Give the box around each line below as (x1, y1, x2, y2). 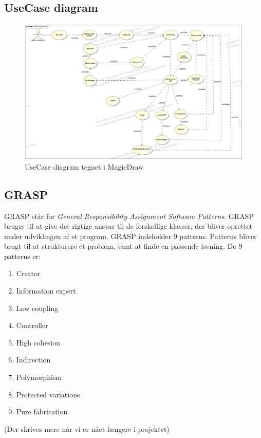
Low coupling (16, 302, 59, 313)
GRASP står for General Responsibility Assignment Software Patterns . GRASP (4, 210, 254, 221)
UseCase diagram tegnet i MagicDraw (25, 161, 144, 172)
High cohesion (16, 337, 61, 348)
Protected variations (16, 389, 80, 399)
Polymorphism (16, 372, 62, 382)
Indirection (16, 354, 51, 365)
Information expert (16, 285, 76, 296)
